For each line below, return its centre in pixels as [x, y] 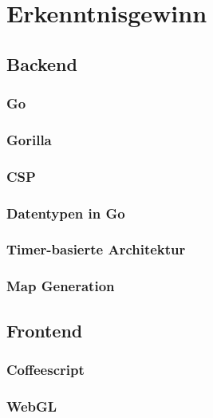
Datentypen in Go [66, 213]
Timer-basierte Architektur [96, 249]
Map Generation [61, 286]
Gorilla [29, 139]
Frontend [45, 330]
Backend [42, 63]
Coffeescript [45, 369]
